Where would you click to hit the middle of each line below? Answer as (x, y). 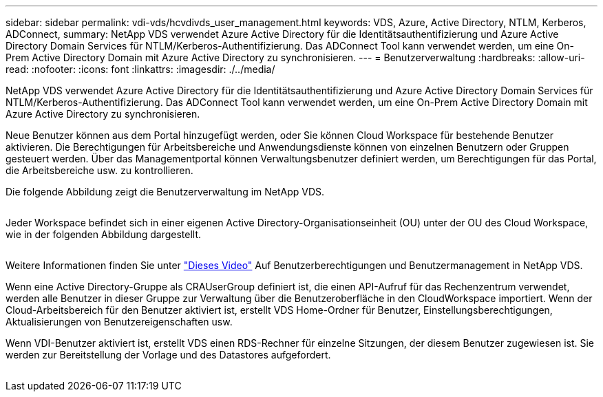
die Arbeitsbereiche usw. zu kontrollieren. (99, 170)
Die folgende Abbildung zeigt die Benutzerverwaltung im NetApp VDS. (165, 192)
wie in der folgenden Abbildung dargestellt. (104, 234)
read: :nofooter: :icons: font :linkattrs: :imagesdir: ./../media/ (140, 69)
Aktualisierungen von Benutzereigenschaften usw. (119, 322)
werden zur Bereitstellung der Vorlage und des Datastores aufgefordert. (168, 355)
